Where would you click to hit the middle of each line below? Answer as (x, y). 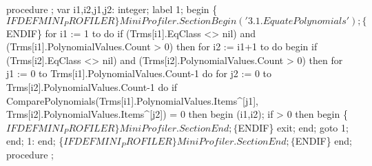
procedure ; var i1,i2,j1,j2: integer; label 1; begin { (112, 9)
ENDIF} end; (323, 141)
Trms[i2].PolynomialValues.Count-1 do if (92, 86)
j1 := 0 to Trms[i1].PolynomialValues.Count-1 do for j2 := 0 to (139, 73)
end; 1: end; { (35, 141)
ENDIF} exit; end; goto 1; (293, 127)
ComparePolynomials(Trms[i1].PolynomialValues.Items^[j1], (132, 100)
